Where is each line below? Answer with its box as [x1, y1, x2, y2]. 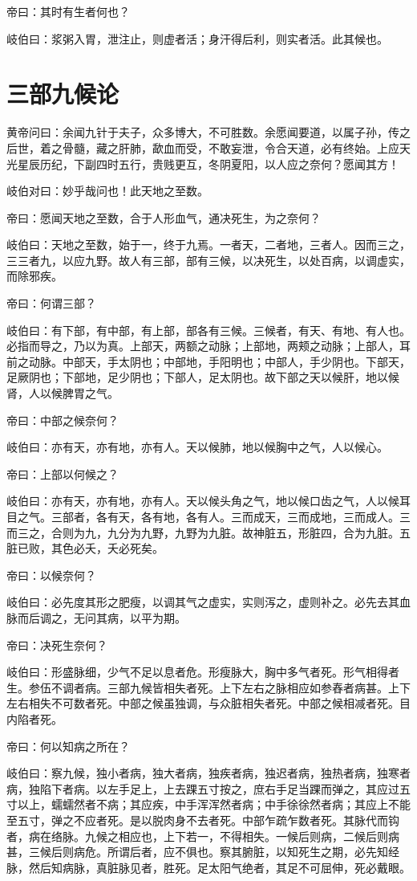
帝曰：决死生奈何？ [6, 636, 107, 653]
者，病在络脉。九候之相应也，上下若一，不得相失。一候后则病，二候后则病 [6, 827, 399, 844]
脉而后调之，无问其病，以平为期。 [6, 609, 186, 626]
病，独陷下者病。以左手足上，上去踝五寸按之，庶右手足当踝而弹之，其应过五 [6, 780, 411, 797]
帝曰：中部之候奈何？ [6, 411, 119, 428]
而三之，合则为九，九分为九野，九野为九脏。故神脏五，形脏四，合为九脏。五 [6, 524, 411, 540]
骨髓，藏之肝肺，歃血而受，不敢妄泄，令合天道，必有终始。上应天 [62, 139, 411, 156]
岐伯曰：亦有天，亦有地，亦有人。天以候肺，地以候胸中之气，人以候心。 [6, 438, 388, 455]
